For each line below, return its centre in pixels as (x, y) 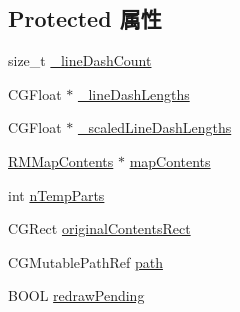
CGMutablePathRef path (85, 261)
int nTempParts (56, 194)
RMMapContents (61, 160)
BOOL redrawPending (76, 295)
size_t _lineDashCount (80, 60)
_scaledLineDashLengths (154, 127)
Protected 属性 (85, 18)
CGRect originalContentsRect (99, 228)
